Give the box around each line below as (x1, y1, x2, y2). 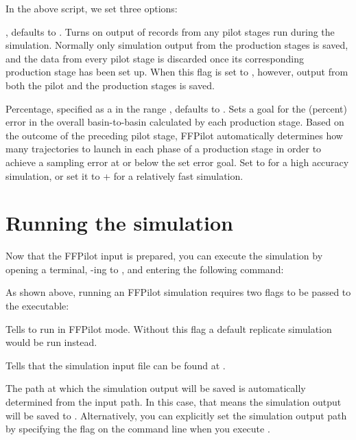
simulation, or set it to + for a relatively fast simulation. (5, 168, 244, 183)
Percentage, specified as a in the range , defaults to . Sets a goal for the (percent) (5, 101, 348, 115)
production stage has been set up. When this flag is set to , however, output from (5, 65, 348, 79)
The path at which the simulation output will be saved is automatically (5, 381, 306, 395)
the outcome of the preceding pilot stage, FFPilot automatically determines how (5, 128, 343, 142)
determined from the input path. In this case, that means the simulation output (5, 395, 342, 408)
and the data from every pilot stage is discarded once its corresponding (5, 51, 304, 65)
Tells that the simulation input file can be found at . (5, 358, 226, 372)
